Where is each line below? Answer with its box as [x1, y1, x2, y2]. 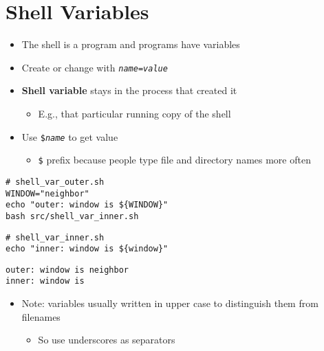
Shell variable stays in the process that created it [21, 83, 237, 98]
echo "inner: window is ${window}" [6, 244, 169, 254]
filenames [21, 309, 61, 324]
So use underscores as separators [38, 332, 175, 347]
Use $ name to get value [21, 129, 118, 144]
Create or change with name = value [21, 60, 168, 74]
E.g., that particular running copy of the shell [38, 106, 231, 120]
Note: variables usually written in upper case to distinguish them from [21, 296, 318, 310]
